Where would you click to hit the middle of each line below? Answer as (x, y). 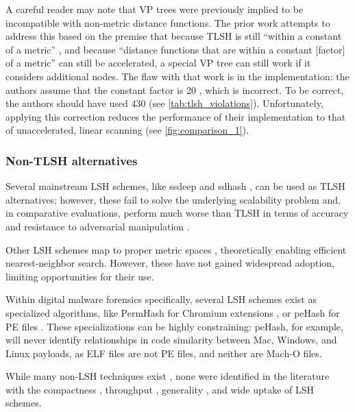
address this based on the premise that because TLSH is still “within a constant (174, 36)
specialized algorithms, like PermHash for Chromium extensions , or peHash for (173, 312)
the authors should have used (67, 103)
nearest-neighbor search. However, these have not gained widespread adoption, (170, 263)
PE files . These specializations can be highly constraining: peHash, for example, (174, 326)
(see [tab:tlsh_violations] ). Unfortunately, (236, 103)
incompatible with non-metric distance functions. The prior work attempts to (168, 22)
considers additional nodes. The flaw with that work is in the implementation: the (177, 76)
